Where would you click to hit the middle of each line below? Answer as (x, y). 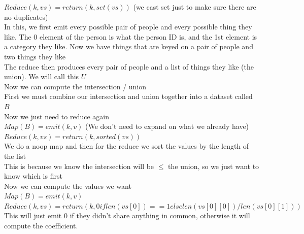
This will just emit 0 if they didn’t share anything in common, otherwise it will (127, 215)
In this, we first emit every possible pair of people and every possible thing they (128, 27)
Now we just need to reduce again (57, 116)
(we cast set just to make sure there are (195, 7)
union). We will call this (42, 76)
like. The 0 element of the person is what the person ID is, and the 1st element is (131, 36)
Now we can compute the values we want (68, 186)
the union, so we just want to (214, 166)
